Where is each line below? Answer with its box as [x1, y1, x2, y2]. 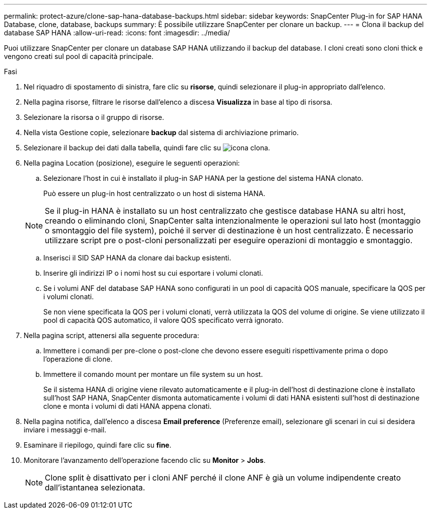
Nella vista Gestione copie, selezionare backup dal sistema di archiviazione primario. [24, 128, 299, 137]
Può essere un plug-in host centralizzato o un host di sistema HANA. [43, 189, 266, 198]
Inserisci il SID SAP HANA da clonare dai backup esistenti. [43, 254, 231, 262]
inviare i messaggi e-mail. [24, 426, 107, 434]
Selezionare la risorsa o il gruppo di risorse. [24, 113, 164, 121]
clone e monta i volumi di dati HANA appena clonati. [43, 402, 212, 410]
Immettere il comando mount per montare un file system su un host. [43, 370, 263, 378]
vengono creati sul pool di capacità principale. [4, 52, 154, 60]
